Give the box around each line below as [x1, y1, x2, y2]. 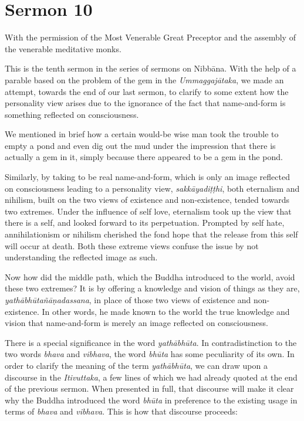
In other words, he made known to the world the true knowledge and [42, 305, 290, 317]
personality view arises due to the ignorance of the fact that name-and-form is [5, 97, 286, 109]
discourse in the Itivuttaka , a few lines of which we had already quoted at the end [5, 371, 298, 383]
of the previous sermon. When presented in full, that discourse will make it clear [5, 382, 294, 395]
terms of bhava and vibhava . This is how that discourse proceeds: [5, 405, 238, 417]
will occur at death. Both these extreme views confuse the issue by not [5, 239, 259, 252]
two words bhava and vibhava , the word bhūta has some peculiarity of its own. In [5, 348, 295, 360]
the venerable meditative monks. [5, 42, 121, 55]
